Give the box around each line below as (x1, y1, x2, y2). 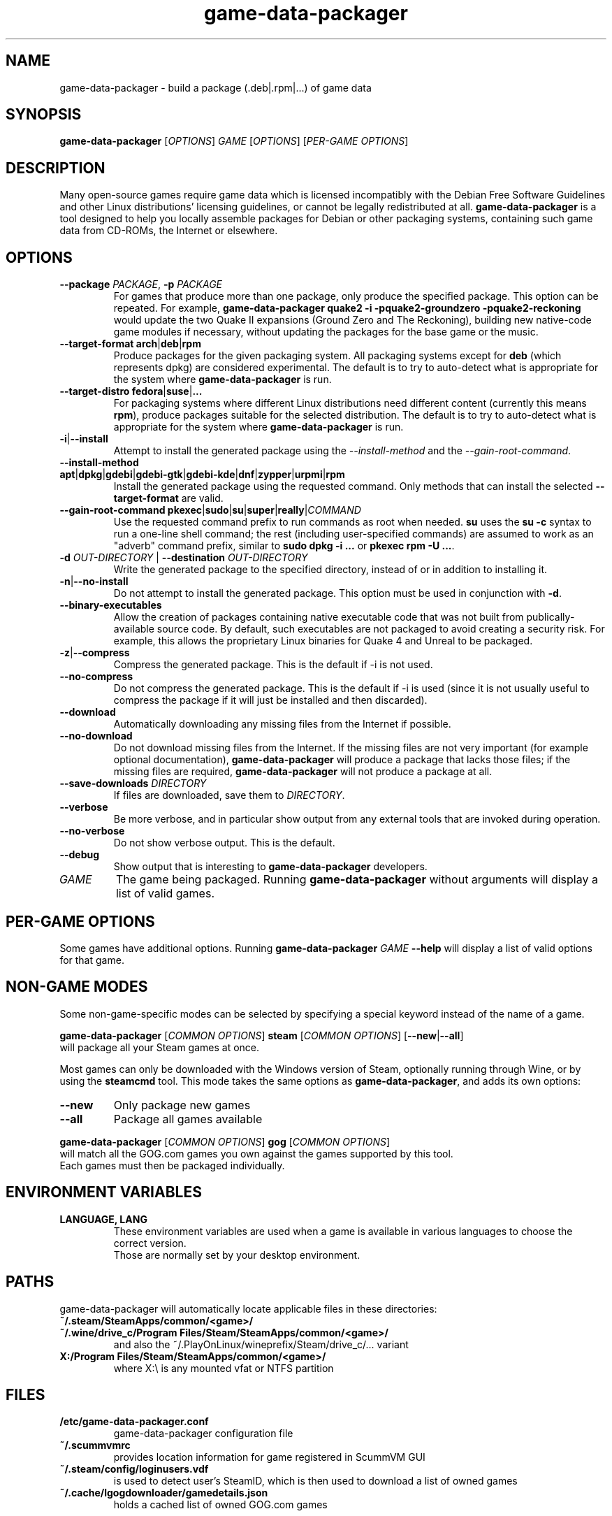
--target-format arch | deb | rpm (59, 338, 201, 350)
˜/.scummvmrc (59, 1439, 131, 1452)
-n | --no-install (59, 575, 129, 588)
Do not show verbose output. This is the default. (113, 837, 335, 849)
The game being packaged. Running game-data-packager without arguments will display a (115, 872, 598, 887)
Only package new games (113, 1097, 251, 1112)
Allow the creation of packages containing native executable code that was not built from (113, 611, 524, 623)
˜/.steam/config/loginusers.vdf (59, 1463, 209, 1475)
